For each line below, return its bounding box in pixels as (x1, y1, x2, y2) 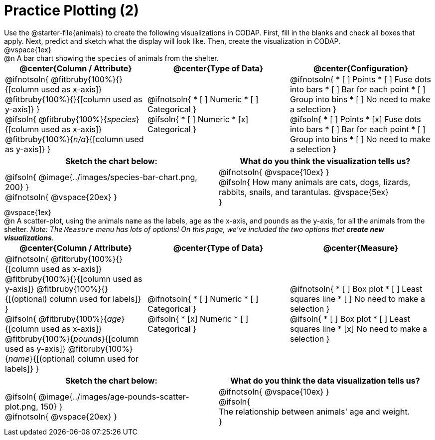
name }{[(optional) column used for (8, 353, 139, 364)
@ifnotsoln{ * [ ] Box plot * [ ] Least (290, 283, 423, 294)
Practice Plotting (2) (4, 2, 139, 19)
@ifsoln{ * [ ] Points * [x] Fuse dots (290, 114, 421, 124)
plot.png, (5, 401, 38, 412)
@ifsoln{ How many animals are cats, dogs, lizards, (219, 177, 411, 187)
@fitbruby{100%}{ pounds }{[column (5, 333, 139, 344)
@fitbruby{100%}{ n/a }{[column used (5, 134, 144, 144)
